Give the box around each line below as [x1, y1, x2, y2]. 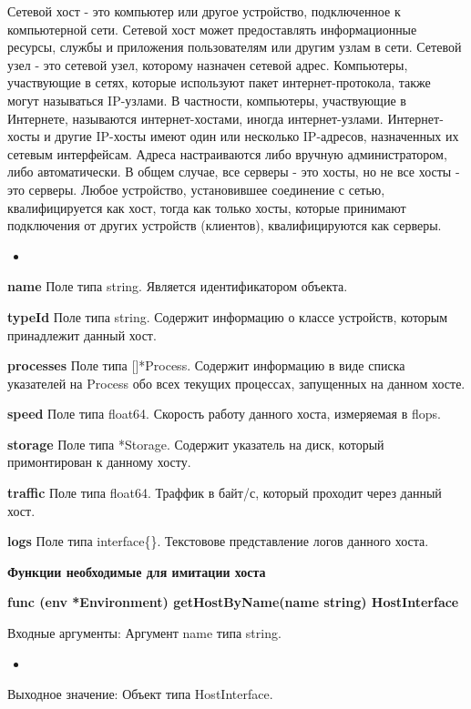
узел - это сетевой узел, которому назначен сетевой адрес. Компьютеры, [7, 55, 408, 74]
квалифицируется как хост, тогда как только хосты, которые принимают [7, 198, 406, 217]
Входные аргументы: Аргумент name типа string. [7, 623, 282, 643]
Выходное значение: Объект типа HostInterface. [7, 684, 273, 704]
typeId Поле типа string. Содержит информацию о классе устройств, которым [7, 307, 448, 326]
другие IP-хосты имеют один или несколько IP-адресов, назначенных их [55, 127, 459, 146]
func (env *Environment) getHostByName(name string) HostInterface [7, 593, 459, 612]
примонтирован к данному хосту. [7, 452, 191, 471]
